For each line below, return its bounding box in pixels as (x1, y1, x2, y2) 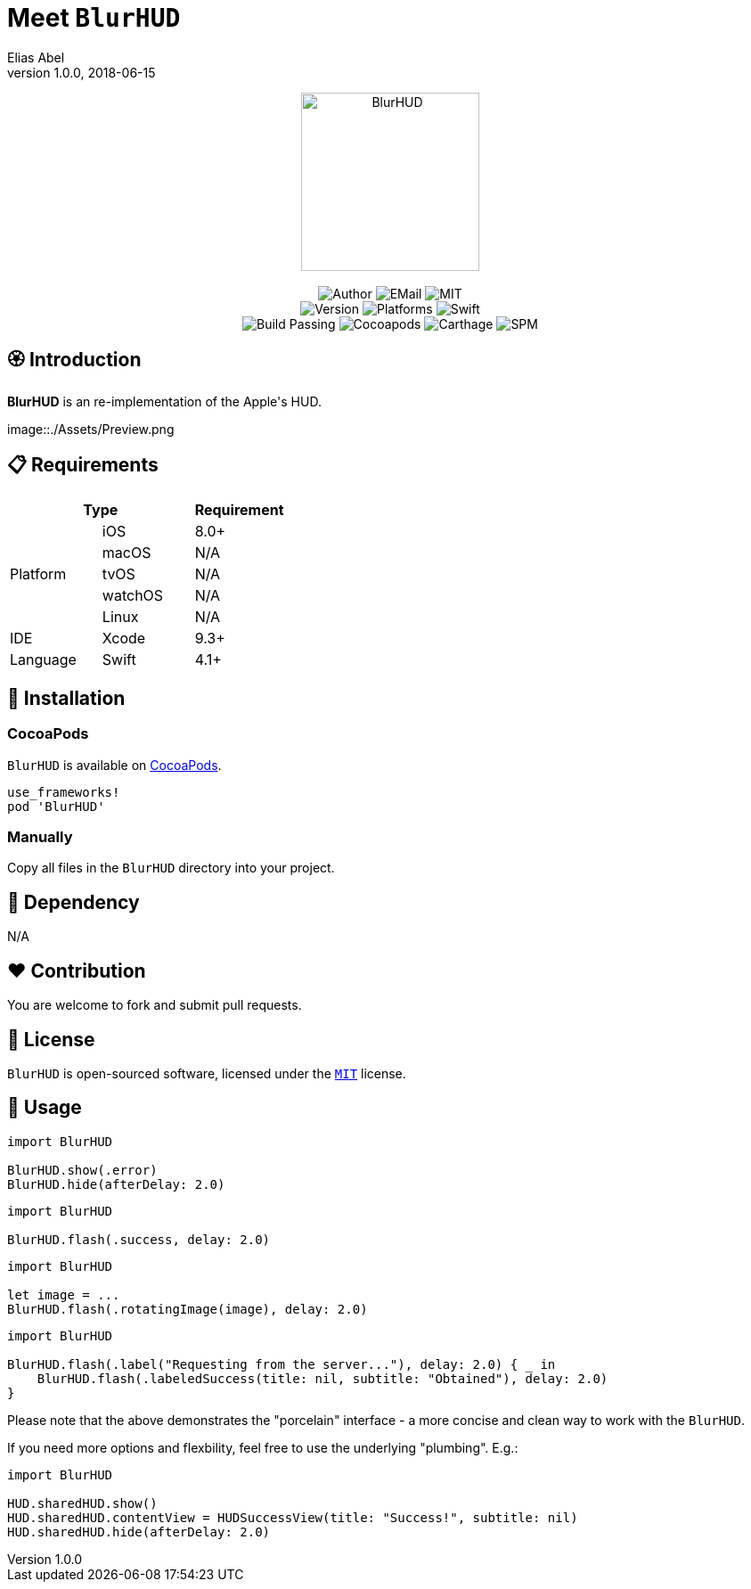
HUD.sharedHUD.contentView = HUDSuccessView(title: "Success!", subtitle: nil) (7, 1510, 578, 1525)
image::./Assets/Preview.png (7, 421, 175, 437)
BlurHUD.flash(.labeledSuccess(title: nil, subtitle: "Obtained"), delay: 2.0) (37, 1371, 608, 1386)
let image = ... (7, 1287, 120, 1302)
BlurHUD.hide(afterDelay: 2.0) (7, 1176, 225, 1192)
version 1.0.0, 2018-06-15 (7, 64, 156, 80)
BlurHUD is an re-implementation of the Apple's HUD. (7, 393, 322, 409)
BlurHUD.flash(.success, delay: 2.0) (7, 1232, 271, 1247)
